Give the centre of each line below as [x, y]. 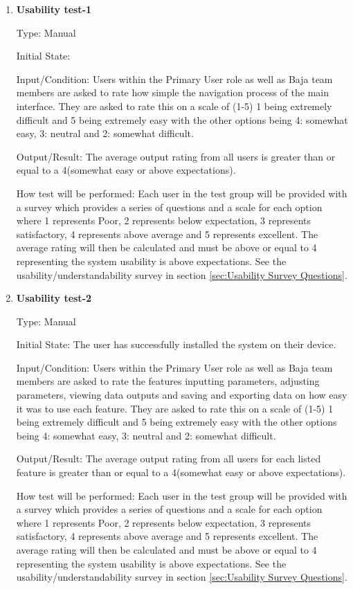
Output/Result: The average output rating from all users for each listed [169, 459]
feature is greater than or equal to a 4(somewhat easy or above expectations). [181, 472]
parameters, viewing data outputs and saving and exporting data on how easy [182, 395]
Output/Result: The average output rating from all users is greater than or [176, 156]
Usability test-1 [54, 9]
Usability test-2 [54, 298]
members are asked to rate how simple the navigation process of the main [173, 92]
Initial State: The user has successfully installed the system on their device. [176, 344]
